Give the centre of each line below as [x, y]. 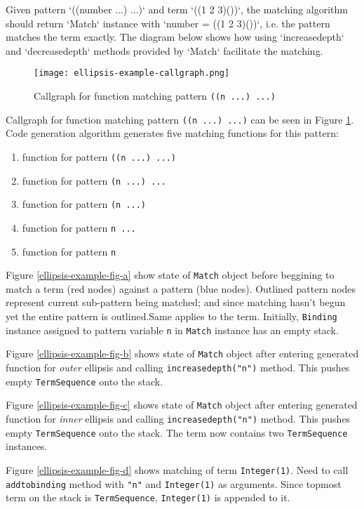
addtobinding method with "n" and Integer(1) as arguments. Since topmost [174, 483]
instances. [27, 446]
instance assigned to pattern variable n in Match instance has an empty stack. [172, 330]
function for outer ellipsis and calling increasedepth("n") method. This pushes [178, 368]
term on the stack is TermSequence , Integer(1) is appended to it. [148, 497]
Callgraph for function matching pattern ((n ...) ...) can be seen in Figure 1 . [180, 119]
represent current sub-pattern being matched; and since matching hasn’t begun [176, 302]
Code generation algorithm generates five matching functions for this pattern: [172, 133]
